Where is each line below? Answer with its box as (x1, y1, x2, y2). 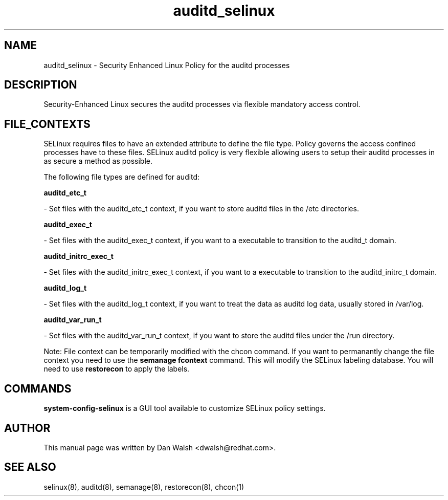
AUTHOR (4, 421, 51, 434)
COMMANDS (4, 382, 72, 395)
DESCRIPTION (4, 78, 77, 92)
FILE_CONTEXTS (4, 117, 91, 131)
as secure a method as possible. (43, 157, 153, 166)
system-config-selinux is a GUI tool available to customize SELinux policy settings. (43, 404, 326, 413)
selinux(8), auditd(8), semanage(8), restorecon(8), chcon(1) (43, 482, 244, 491)
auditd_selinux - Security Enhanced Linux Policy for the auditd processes (43, 60, 290, 70)
